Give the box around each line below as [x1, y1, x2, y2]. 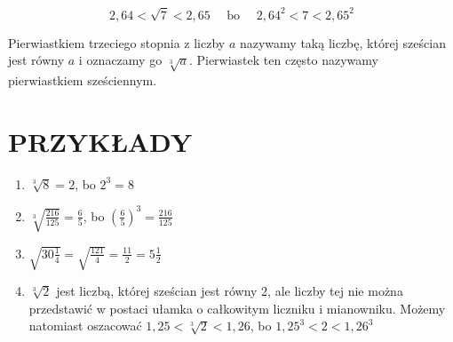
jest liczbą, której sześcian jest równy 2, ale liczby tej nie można [56, 282, 403, 300]
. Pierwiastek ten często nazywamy [188, 51, 378, 69]
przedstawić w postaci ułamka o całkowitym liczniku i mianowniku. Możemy [28, 298, 446, 317]
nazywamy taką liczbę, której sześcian [239, 33, 446, 52]
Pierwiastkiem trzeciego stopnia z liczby [8, 33, 226, 52]
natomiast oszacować [28, 316, 142, 335]
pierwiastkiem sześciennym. [8, 70, 157, 89]
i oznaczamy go [78, 51, 163, 69]
